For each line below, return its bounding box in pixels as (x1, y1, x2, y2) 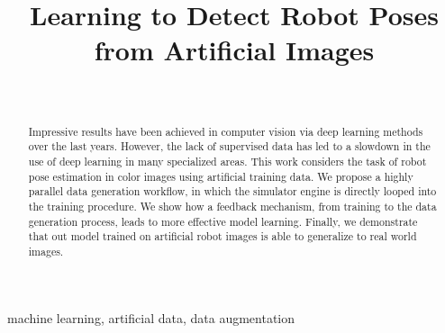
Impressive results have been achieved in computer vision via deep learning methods (28, 123, 423, 139)
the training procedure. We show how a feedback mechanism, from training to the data (28, 198, 437, 213)
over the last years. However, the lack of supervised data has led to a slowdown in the (28, 139, 431, 154)
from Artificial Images (94, 31, 375, 68)
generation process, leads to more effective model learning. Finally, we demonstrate (28, 213, 418, 229)
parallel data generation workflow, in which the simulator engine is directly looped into (28, 184, 437, 199)
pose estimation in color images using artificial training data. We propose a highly (28, 168, 413, 184)
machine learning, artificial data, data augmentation (7, 308, 295, 327)
